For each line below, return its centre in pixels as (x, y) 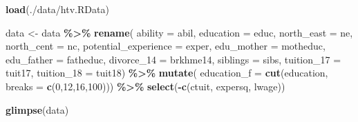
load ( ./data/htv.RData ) (57, 9)
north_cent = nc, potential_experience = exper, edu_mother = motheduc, (166, 46)
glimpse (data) (37, 109)
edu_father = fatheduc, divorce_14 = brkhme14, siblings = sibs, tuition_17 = (173, 59)
